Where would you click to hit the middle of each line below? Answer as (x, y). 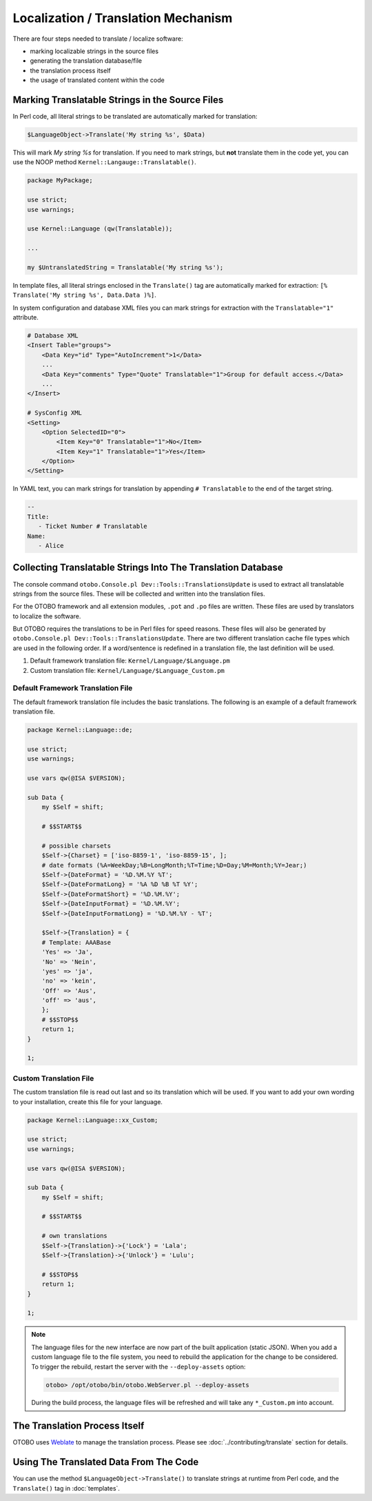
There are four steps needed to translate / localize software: (98, 39)
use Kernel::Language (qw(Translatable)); (100, 229)
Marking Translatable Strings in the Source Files (118, 100)
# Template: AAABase (76, 942)
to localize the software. (47, 616)
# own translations (75, 1236)
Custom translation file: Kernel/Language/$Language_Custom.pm (127, 670)
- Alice (51, 546)
